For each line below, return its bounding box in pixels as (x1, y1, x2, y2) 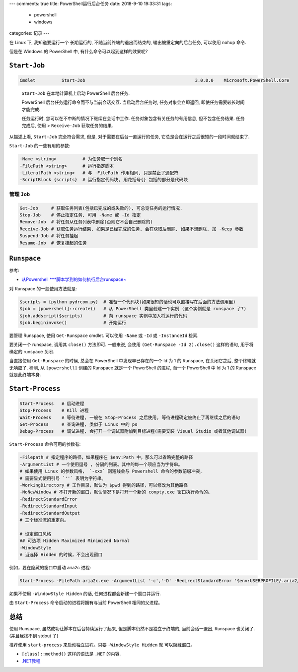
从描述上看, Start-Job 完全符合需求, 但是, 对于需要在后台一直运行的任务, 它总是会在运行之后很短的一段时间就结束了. (9, 134, 250, 139)
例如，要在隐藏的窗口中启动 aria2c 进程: (9, 564, 91, 570)
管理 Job (9, 191, 30, 198)
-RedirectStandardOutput (19, 510, 80, 516)
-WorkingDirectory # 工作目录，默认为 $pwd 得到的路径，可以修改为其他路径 (19, 482, 188, 488)
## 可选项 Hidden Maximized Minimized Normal (19, 538, 130, 543)
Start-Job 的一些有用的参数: (9, 143, 71, 149)
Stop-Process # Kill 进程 (19, 407, 89, 413)
